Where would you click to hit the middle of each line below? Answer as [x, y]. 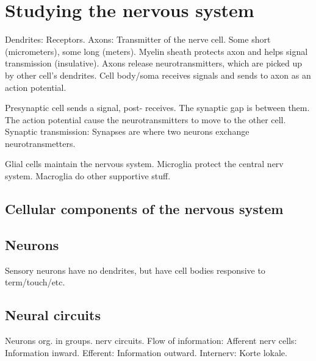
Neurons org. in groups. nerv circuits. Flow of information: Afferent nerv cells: [151, 341]
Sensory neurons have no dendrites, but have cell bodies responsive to [135, 270]
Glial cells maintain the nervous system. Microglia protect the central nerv [144, 164]
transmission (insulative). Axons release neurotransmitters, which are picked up [153, 63]
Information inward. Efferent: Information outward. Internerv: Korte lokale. [146, 352]
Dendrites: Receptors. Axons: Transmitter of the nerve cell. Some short [138, 39]
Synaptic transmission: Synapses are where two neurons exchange [127, 131]
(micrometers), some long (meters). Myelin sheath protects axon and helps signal [156, 51]
